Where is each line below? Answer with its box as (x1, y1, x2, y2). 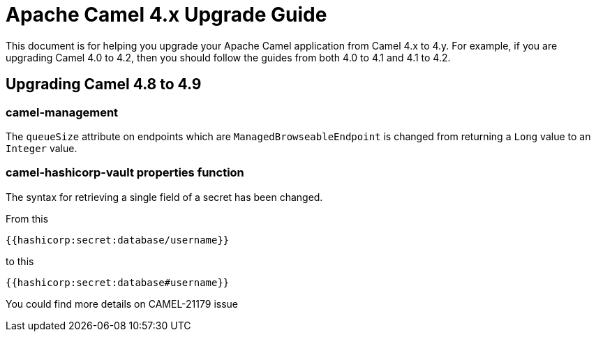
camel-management (6, 105, 119, 119)
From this (6, 212, 49, 225)
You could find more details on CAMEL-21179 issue (6, 297, 239, 310)
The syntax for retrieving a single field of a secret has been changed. (6, 190, 323, 203)
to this (6, 255, 34, 267)
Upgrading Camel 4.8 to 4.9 (6, 75, 202, 93)
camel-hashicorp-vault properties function (6, 165, 244, 180)
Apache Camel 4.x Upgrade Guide (6, 3, 327, 27)
